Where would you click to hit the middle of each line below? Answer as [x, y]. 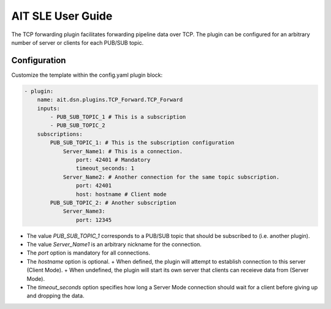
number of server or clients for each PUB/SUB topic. [78, 42]
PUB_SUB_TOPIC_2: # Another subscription [113, 203]
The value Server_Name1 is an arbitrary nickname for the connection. [114, 245]
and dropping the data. [55, 296]
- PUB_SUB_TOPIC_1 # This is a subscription [118, 117]
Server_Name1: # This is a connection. [123, 151]
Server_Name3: [84, 211]
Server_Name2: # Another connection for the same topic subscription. [171, 177]
